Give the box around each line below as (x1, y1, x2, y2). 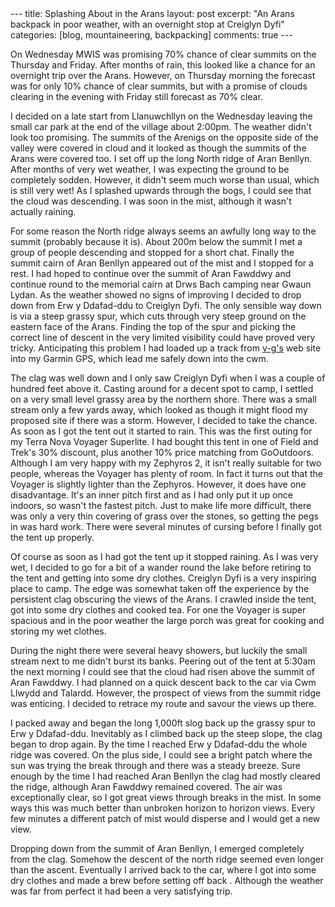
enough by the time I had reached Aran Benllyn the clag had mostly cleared (10, 770, 321, 782)
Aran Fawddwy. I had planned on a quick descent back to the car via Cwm (10, 677, 317, 688)
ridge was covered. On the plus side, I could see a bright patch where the (10, 749, 313, 761)
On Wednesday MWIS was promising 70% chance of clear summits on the (10, 48, 317, 60)
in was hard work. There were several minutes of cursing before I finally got (10, 521, 322, 532)
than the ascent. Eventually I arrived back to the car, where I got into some (10, 864, 317, 876)
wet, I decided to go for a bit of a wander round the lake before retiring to (10, 562, 312, 573)
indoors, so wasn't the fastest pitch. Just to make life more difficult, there (10, 500, 312, 511)
